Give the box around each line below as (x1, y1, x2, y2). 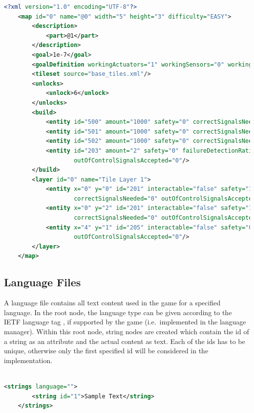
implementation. (4, 355, 53, 365)
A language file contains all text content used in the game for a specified (4, 298, 221, 308)
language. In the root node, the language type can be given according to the (4, 307, 232, 317)
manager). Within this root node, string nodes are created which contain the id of (4, 326, 249, 337)
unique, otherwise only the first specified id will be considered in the (4, 345, 209, 356)
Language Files (4, 275, 81, 290)
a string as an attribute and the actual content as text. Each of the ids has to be (4, 336, 245, 346)
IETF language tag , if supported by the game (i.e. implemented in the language (4, 317, 246, 327)
